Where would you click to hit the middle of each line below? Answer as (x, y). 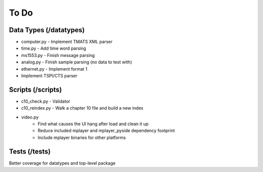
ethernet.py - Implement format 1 (54, 69)
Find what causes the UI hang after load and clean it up (93, 124)
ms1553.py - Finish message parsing (58, 55)
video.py (30, 117)
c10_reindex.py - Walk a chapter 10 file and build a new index (82, 108)
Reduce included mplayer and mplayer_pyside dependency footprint (106, 131)
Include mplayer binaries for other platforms (82, 137)
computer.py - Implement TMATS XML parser (67, 42)
